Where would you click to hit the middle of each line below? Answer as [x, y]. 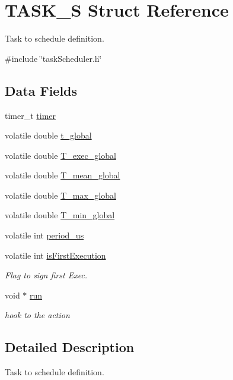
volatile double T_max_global [60, 195]
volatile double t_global [48, 135]
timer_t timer [31, 115]
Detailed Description [70, 347]
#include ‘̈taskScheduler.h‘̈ [53, 58]
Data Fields [41, 90]
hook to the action [37, 315]
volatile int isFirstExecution [55, 255]
